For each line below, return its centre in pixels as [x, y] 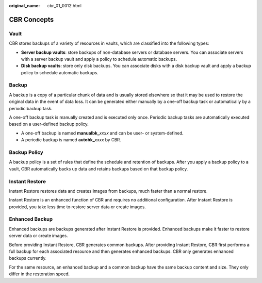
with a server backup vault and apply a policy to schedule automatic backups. [99, 59]
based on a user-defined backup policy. [49, 124]
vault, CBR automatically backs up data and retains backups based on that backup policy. [98, 169]
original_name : [25, 6]
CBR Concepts [32, 19]
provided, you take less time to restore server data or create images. [77, 207]
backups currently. [28, 258]
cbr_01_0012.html [65, 6]
